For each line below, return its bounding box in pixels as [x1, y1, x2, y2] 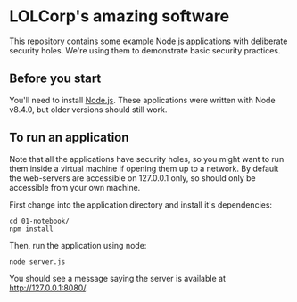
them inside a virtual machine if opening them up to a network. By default [9, 163, 279, 174]
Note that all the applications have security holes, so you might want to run [9, 153, 285, 164]
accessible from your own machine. [9, 182, 141, 192]
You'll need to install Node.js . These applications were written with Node [9, 94, 276, 105]
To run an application [9, 130, 129, 145]
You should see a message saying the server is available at [9, 273, 226, 283]
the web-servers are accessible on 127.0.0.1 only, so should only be [9, 172, 256, 184]
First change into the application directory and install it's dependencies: [9, 199, 273, 210]
